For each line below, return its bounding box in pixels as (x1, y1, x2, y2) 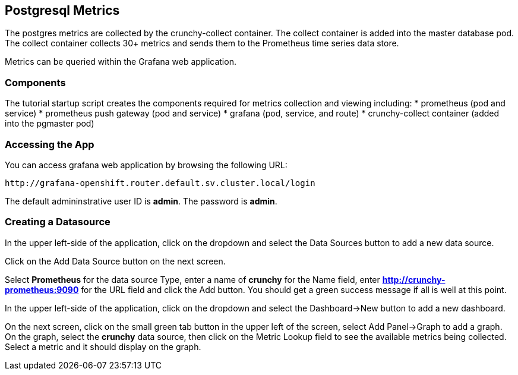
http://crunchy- (382, 274, 446, 285)
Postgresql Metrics (5, 3, 120, 18)
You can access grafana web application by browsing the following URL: (5, 159, 288, 170)
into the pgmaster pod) (5, 118, 94, 129)
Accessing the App (5, 138, 94, 150)
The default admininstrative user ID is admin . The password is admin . (5, 196, 277, 206)
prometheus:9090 (5, 284, 79, 295)
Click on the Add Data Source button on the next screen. (5, 256, 226, 266)
